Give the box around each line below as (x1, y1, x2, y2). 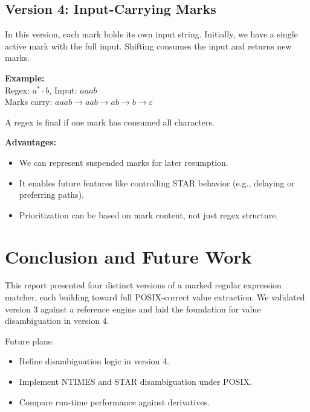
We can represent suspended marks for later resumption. (19, 156, 228, 168)
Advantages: (5, 136, 56, 148)
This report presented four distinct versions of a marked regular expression (5, 279, 282, 291)
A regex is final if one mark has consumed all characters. (5, 115, 215, 128)
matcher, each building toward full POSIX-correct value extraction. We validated (5, 291, 305, 303)
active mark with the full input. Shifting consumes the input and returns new (5, 39, 292, 52)
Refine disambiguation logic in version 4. (19, 355, 169, 367)
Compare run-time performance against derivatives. (19, 395, 210, 408)
